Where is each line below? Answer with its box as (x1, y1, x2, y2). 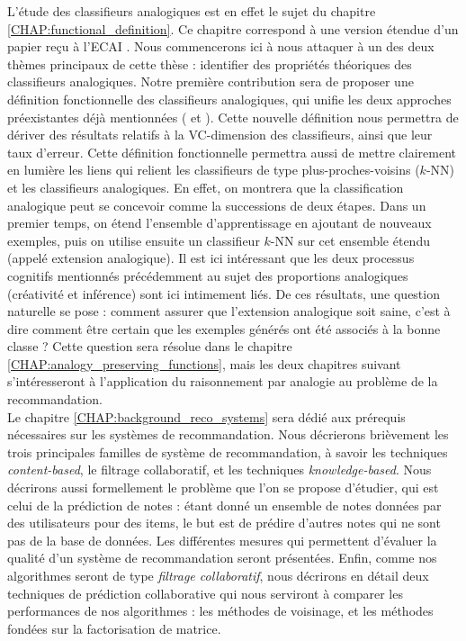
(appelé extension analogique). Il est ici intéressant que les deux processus (7, 248, 415, 267)
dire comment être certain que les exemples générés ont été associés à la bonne (7, 319, 441, 338)
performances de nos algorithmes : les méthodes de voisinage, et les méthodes (7, 601, 434, 620)
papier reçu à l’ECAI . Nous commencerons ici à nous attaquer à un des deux (7, 37, 435, 56)
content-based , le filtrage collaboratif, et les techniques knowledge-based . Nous (7, 460, 432, 479)
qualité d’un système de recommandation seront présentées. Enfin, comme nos (7, 548, 437, 567)
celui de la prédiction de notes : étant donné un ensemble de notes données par (7, 495, 442, 514)
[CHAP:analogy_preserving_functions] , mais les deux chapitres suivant (7, 354, 401, 373)
